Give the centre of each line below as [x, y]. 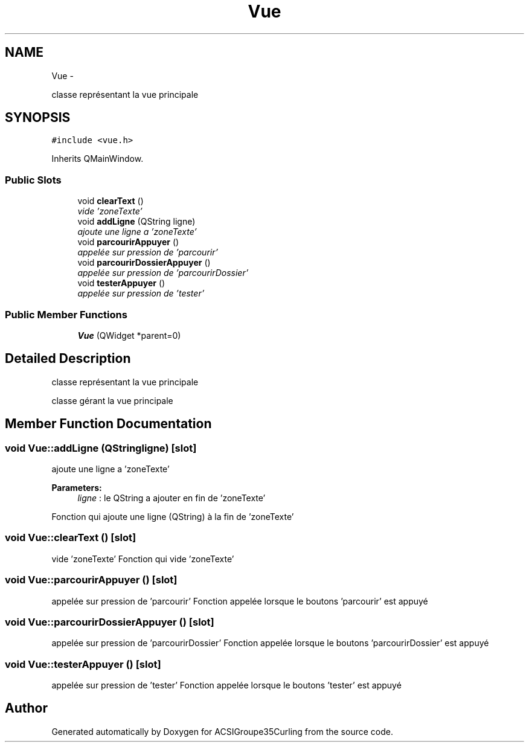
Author [26, 708]
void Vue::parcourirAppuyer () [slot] [91, 580]
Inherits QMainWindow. [98, 159]
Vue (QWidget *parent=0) [129, 335]
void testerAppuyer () [121, 283]
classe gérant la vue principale [112, 400]
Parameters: [77, 488]
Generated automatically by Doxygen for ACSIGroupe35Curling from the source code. [222, 731]
